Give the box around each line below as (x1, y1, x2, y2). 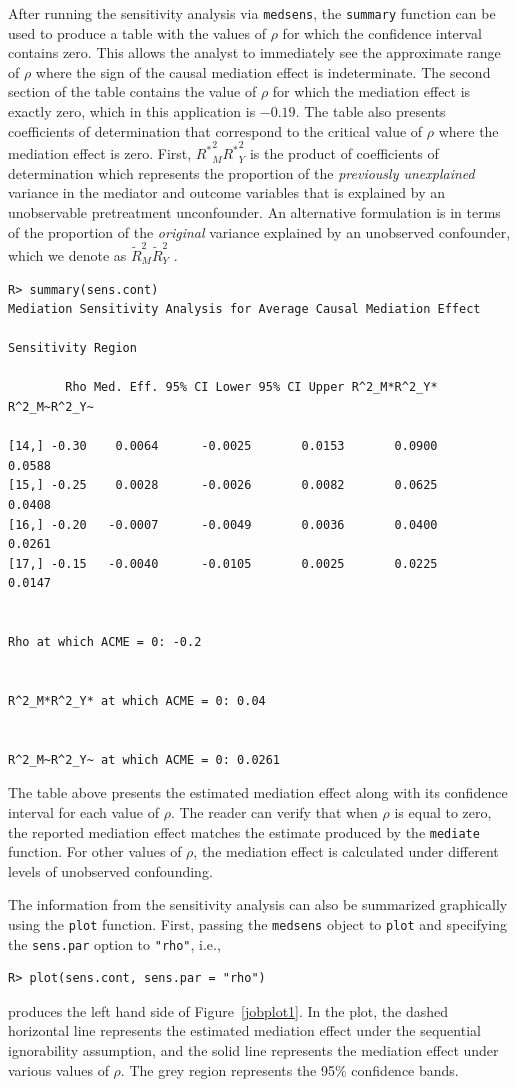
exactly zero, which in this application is (8, 101, 256, 122)
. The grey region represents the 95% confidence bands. (120, 1059, 459, 1080)
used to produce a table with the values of (8, 22, 267, 43)
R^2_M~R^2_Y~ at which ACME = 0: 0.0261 (8, 752, 281, 767)
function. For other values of (8, 841, 182, 862)
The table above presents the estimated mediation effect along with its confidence (8, 782, 508, 803)
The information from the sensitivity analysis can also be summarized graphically (8, 894, 508, 915)
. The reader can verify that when (170, 801, 378, 822)
